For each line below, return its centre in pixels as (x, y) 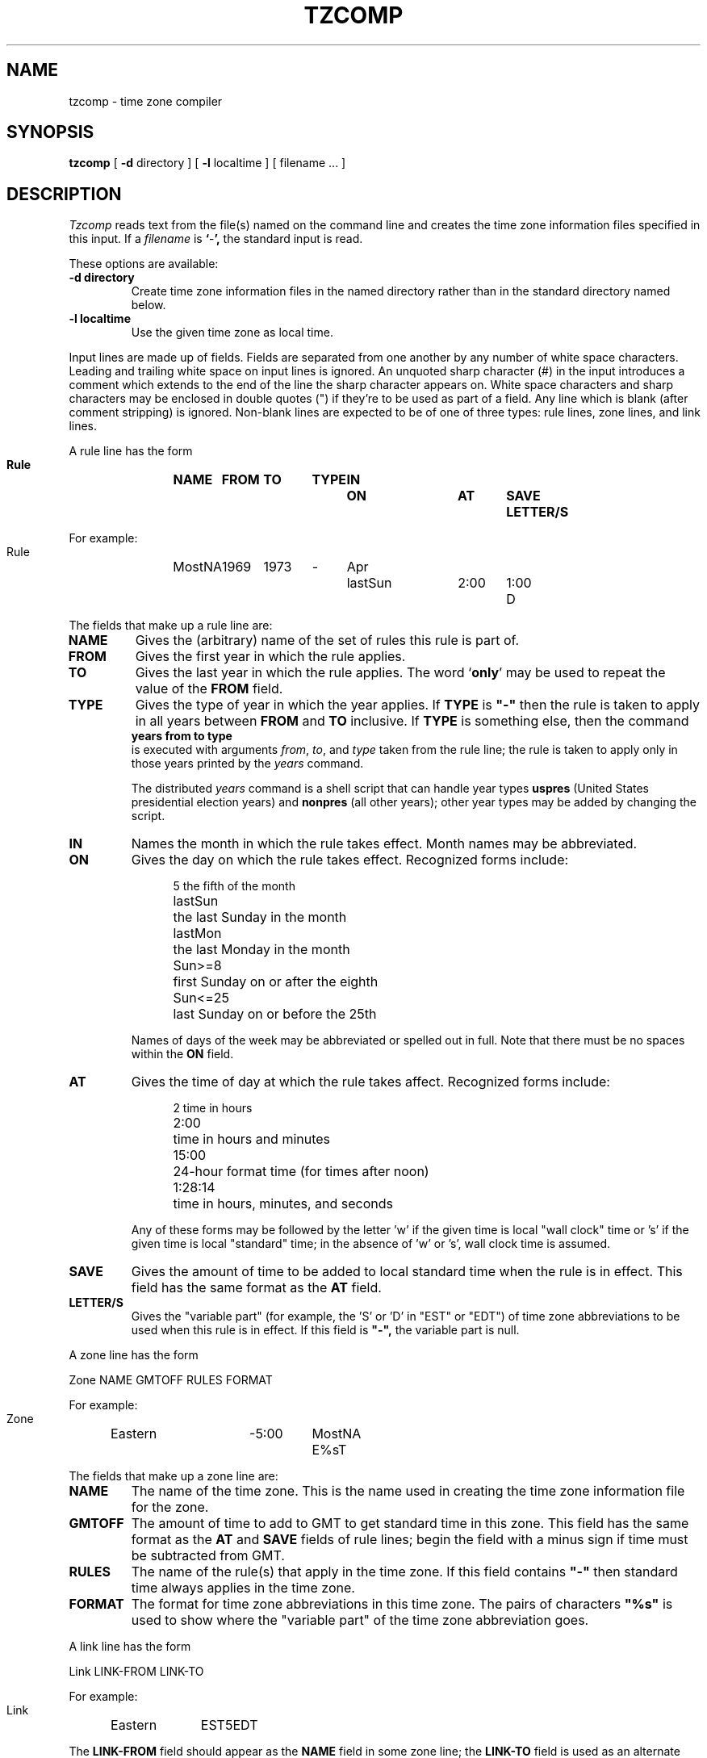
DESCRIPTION (64, 194)
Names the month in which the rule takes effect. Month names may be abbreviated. (384, 844)
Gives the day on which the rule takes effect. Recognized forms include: (350, 860)
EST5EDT (229, 1725)
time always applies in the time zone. (243, 1588)
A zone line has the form (134, 1355)
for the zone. (170, 1507)
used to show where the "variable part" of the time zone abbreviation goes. (360, 1620)
